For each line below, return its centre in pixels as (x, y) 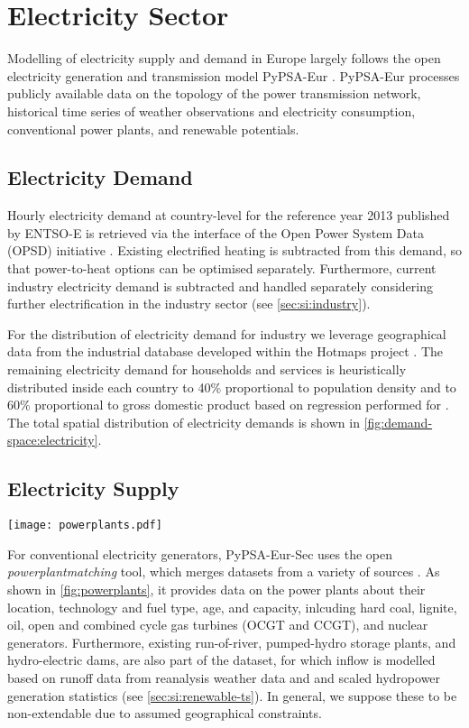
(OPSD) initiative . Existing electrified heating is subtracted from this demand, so (234, 250)
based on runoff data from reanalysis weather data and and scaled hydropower (224, 678)
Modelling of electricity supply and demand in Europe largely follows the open (224, 58)
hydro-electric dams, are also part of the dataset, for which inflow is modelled (221, 660)
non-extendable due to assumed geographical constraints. (165, 713)
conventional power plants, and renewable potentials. (153, 129)
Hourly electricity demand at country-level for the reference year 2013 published (229, 215)
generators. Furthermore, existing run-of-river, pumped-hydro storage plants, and (232, 642)
